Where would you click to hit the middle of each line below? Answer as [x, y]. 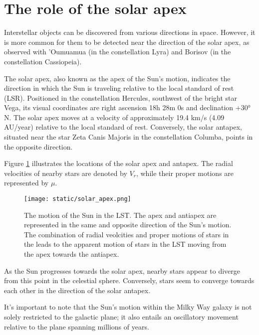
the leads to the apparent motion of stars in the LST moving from [125, 244]
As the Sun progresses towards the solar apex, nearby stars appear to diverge [122, 270]
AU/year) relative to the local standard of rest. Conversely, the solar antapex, [123, 127]
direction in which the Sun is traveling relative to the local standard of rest [119, 88]
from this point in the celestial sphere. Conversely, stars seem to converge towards [129, 280]
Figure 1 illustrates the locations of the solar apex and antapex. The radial [119, 163]
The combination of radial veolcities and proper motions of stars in [127, 234]
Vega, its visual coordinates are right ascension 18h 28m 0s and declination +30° [127, 107]
